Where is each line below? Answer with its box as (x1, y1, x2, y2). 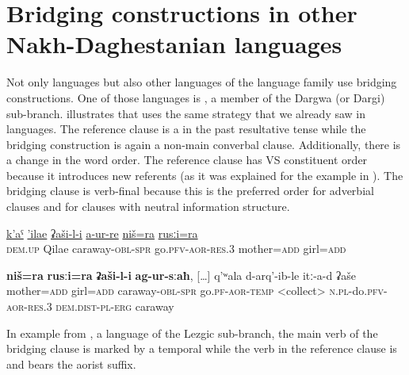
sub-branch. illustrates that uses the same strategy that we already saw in (6, 105, 366, 121)
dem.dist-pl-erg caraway (55, 298, 174, 315)
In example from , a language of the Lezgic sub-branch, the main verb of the (6, 324, 378, 341)
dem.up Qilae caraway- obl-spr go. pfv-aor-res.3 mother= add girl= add (6, 240, 346, 257)
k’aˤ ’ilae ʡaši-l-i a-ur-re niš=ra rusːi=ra (6, 224, 198, 241)
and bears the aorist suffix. (6, 355, 136, 372)
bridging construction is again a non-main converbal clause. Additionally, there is (6, 136, 401, 152)
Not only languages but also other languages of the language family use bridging (6, 74, 397, 90)
